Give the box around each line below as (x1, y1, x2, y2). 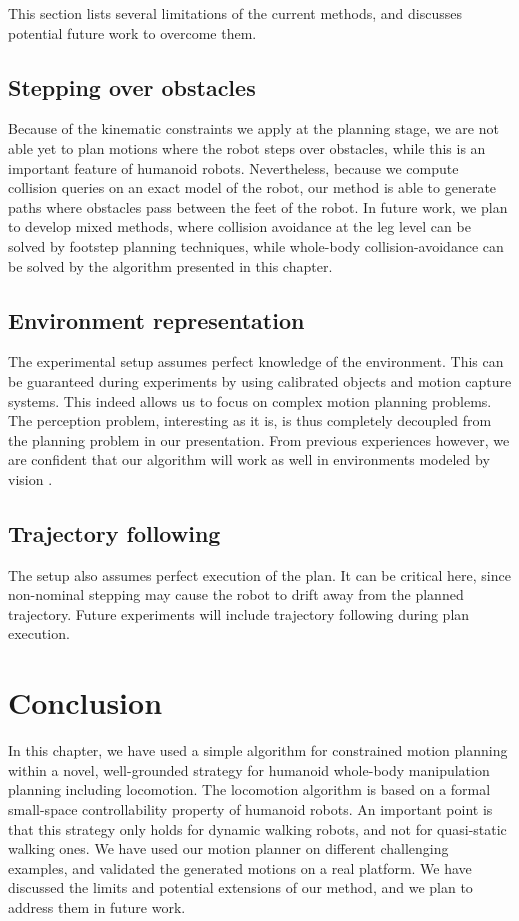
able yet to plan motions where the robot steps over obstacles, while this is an (8, 137, 486, 158)
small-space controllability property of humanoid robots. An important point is (8, 798, 493, 819)
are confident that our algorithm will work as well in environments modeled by (8, 449, 490, 470)
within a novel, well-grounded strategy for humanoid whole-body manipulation (8, 759, 490, 780)
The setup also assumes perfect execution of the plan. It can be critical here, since (8, 564, 511, 585)
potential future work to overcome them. (8, 22, 257, 43)
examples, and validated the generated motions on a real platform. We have (8, 857, 472, 878)
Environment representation (8, 304, 305, 335)
